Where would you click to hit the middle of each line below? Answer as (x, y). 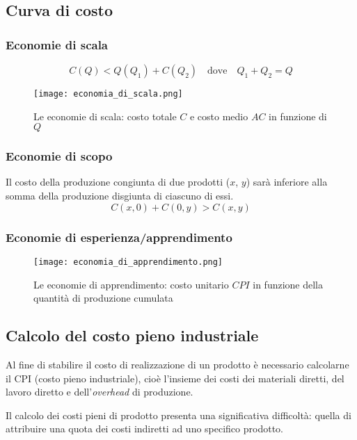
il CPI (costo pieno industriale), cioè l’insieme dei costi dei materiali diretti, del (175, 378)
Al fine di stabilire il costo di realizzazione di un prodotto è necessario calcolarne (177, 364)
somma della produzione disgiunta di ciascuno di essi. (120, 196)
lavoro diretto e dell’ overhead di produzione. (100, 392)
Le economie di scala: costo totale (105, 116)
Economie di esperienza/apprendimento (119, 237)
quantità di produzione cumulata (103, 298)
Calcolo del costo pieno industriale (132, 335)
